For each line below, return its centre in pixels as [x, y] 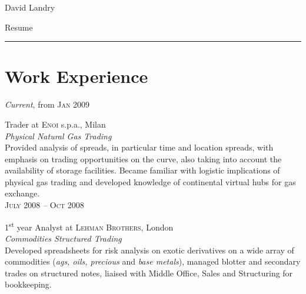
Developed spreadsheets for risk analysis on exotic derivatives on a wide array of [149, 250]
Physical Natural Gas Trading [58, 136]
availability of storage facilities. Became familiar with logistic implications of [142, 170]
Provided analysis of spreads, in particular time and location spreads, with [139, 147]
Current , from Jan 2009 [47, 104]
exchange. [22, 193]
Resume [19, 27]
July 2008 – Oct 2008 [44, 205]
